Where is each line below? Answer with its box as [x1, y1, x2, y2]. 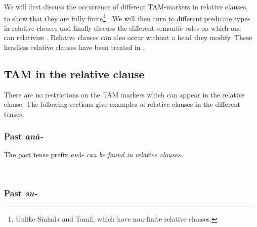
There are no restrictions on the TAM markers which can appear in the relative [4, 89, 245, 99]
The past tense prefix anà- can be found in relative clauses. [4, 149, 183, 159]
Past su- [4, 186, 38, 199]
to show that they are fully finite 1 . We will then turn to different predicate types [4, 11, 251, 23]
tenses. [4, 109, 24, 119]
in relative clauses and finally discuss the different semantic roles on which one [4, 22, 242, 33]
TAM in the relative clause [4, 66, 145, 82]
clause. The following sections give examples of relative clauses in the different [4, 99, 241, 109]
